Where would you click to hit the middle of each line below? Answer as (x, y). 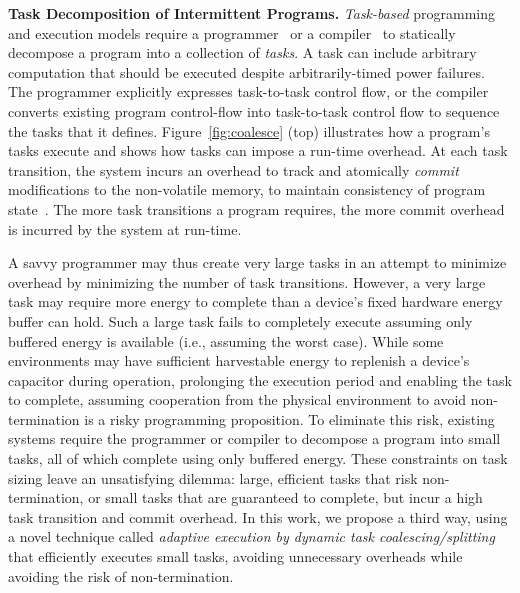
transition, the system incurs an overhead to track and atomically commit (233, 169)
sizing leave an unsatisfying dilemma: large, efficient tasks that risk (213, 477)
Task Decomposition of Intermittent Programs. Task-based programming (251, 13)
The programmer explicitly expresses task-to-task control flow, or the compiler (248, 91)
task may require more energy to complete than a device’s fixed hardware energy (255, 301)
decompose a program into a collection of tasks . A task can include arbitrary (242, 52)
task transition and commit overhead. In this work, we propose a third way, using (258, 516)
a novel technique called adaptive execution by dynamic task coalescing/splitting (251, 536)
